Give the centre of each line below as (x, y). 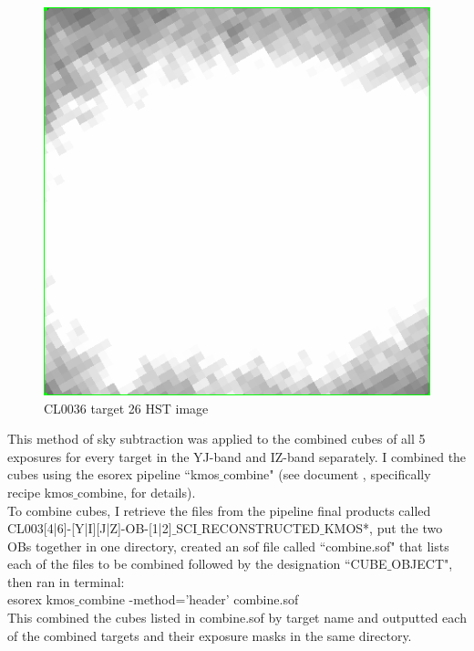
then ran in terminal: (66, 581)
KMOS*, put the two (383, 528)
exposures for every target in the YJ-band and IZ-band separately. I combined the (237, 456)
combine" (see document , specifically (327, 474)
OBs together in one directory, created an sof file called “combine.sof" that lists (228, 546)
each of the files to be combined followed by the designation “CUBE (197, 564)
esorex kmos (41, 599)
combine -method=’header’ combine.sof (189, 599)
